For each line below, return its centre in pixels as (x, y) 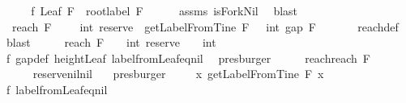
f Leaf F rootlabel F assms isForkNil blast (165, 10)
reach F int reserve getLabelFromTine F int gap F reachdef (205, 26)
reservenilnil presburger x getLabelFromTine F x (178, 74)
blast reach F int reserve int (111, 42)
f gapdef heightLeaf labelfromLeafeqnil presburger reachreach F (188, 58)
